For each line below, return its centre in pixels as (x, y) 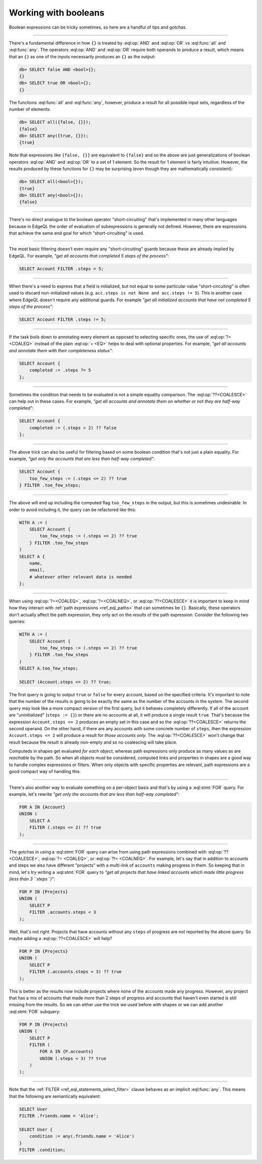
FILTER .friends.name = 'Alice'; (59, 1116)
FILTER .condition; (42, 1150)
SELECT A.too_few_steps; (49, 668)
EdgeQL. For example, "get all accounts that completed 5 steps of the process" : (89, 256)
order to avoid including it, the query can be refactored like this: (73, 510)
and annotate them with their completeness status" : (61, 350)
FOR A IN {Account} (42, 807)
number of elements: (30, 109)
